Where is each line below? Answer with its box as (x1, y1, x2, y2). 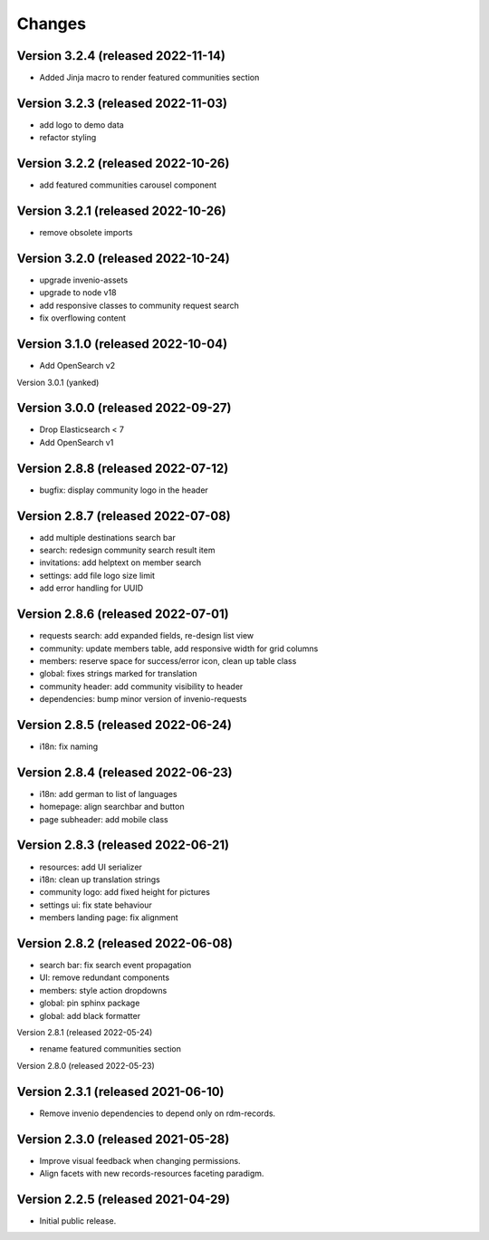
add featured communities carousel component (39, 179, 217, 190)
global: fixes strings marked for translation (39, 668, 197, 679)
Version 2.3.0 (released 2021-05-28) (16, 1131, 230, 1147)
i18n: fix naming (39, 741, 99, 752)
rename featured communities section (39, 1043, 181, 1054)
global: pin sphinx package (39, 997, 140, 1009)
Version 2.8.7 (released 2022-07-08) (16, 508, 231, 524)
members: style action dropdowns (39, 985, 168, 995)
